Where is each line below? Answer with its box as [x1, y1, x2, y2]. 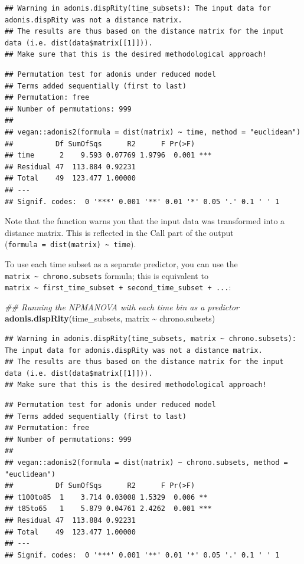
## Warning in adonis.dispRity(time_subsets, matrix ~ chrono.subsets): [5, 335, 296, 343]
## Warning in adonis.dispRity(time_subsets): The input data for [5, 4, 272, 12]
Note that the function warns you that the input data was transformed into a [5, 215, 285, 227]
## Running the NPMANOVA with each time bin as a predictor [5, 300, 239, 313]
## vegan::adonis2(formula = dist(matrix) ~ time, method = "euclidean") [5, 127, 301, 136]
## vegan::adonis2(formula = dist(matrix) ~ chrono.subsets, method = [5, 458, 288, 467]
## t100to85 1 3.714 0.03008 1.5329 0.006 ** [5, 493, 208, 501]
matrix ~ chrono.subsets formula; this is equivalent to [5, 269, 208, 281]
